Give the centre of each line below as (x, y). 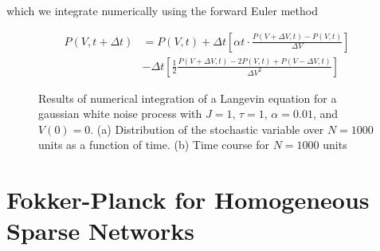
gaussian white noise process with (120, 114)
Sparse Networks (100, 231)
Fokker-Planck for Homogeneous (188, 200)
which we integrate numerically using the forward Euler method (162, 10)
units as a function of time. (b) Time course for (154, 145)
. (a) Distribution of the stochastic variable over (207, 129)
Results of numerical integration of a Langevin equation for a (188, 98)
